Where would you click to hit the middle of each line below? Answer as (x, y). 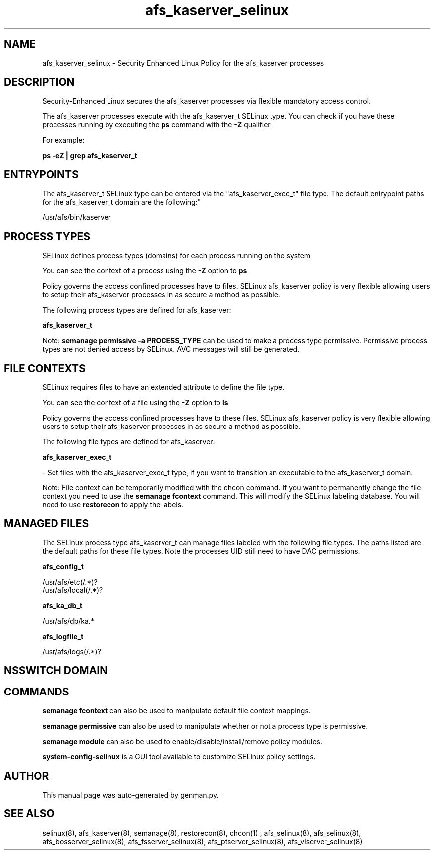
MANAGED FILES (47, 524)
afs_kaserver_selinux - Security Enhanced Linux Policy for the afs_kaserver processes (183, 63)
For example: (63, 140)
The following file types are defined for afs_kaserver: (129, 441)
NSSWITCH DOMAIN (56, 671)
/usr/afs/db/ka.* (68, 621)
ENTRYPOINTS (41, 174)
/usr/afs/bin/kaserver (77, 217)
